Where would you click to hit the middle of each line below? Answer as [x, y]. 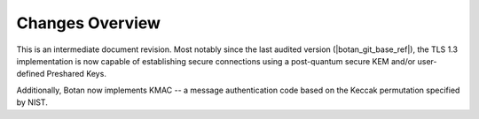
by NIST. [32, 102]
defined [31, 74]
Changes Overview [89, 23]
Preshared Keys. [76, 74]
